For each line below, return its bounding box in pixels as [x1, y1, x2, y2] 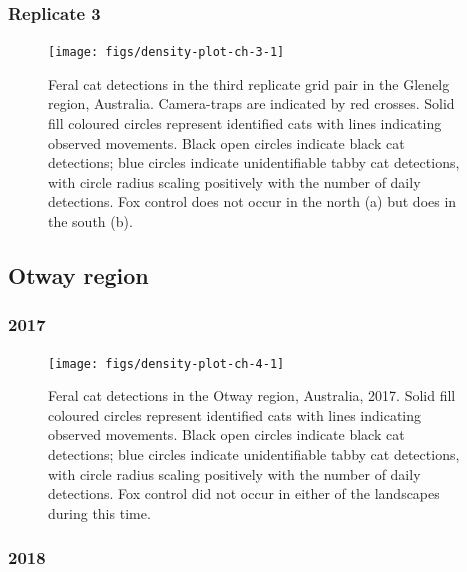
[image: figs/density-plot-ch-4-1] [48, 356, 285, 371]
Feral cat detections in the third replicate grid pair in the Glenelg [48, 73, 450, 94]
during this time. [48, 502, 151, 523]
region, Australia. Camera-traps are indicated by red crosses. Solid [48, 93, 455, 114]
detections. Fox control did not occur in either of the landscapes [48, 483, 440, 504]
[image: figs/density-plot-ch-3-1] [48, 45, 285, 60]
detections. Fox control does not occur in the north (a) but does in [48, 191, 457, 212]
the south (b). [48, 211, 133, 232]
